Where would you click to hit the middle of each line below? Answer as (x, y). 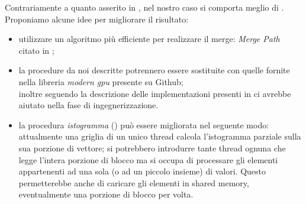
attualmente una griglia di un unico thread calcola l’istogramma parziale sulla (160, 136)
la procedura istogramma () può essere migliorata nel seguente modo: (144, 124)
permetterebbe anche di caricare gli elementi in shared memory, (134, 182)
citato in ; (36, 50)
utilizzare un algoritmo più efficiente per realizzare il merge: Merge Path (149, 39)
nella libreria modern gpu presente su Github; (101, 81)
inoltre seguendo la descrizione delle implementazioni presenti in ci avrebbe (155, 93)
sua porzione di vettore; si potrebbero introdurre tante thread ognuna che (152, 148)
